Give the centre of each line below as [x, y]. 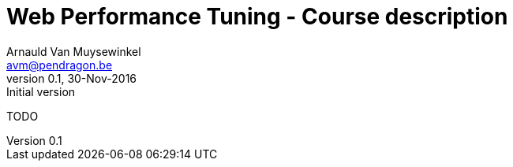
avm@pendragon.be [60, 65]
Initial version [41, 91]
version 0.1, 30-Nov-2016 [72, 78]
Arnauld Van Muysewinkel [74, 51]
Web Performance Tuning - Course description [257, 17]
